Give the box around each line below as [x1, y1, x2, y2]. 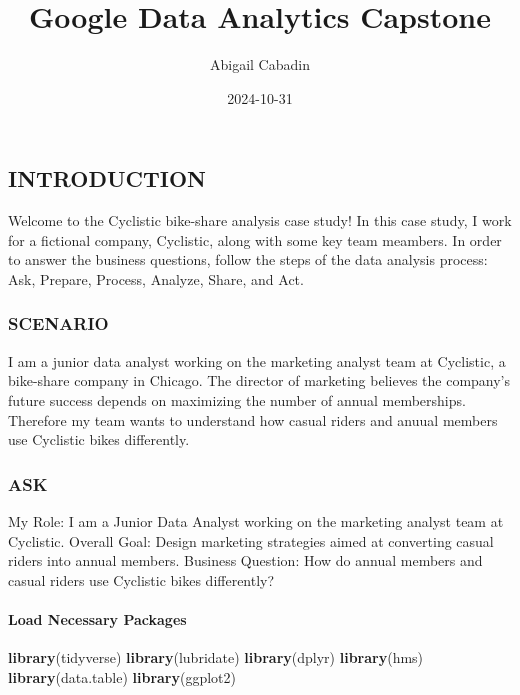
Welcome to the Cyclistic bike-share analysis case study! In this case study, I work [8, 210, 512, 231]
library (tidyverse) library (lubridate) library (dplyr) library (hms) [8, 647, 424, 668]
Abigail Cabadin [210, 54, 310, 75]
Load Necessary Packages [8, 608, 187, 629]
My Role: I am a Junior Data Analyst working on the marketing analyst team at [8, 510, 504, 531]
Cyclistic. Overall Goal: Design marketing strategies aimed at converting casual [8, 530, 494, 551]
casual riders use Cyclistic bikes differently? [8, 569, 275, 590]
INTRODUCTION [8, 163, 207, 194]
